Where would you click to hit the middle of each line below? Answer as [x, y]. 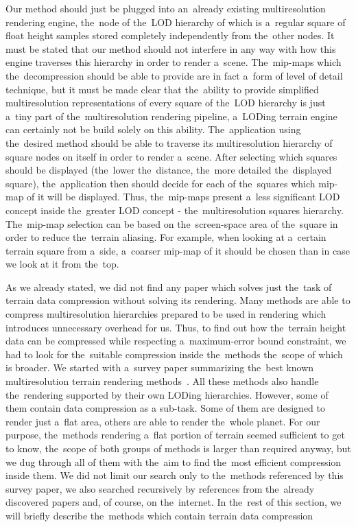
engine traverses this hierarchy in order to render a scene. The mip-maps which [174, 62]
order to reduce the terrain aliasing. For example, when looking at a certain [166, 237]
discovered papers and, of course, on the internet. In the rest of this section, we [174, 502]
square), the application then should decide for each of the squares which [161, 183]
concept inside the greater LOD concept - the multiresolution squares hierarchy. [175, 210]
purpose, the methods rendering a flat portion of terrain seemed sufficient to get [175, 435]
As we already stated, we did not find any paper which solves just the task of [169, 286]
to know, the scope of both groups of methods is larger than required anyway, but [178, 448]
